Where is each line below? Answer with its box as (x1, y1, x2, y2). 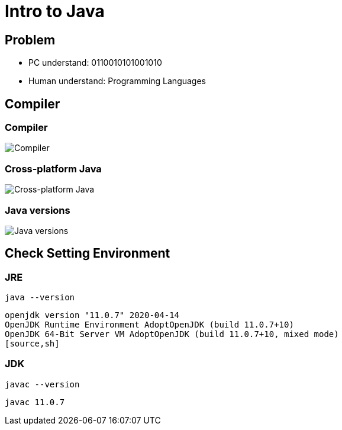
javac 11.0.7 (5, 397, 65, 407)
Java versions (5, 204, 70, 216)
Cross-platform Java (5, 162, 102, 175)
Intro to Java (5, 1, 105, 21)
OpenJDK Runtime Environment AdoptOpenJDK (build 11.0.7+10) (5, 320, 294, 330)
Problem (5, 32, 56, 47)
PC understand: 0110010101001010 (28, 57, 162, 68)
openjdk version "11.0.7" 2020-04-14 (5, 310, 180, 320)
